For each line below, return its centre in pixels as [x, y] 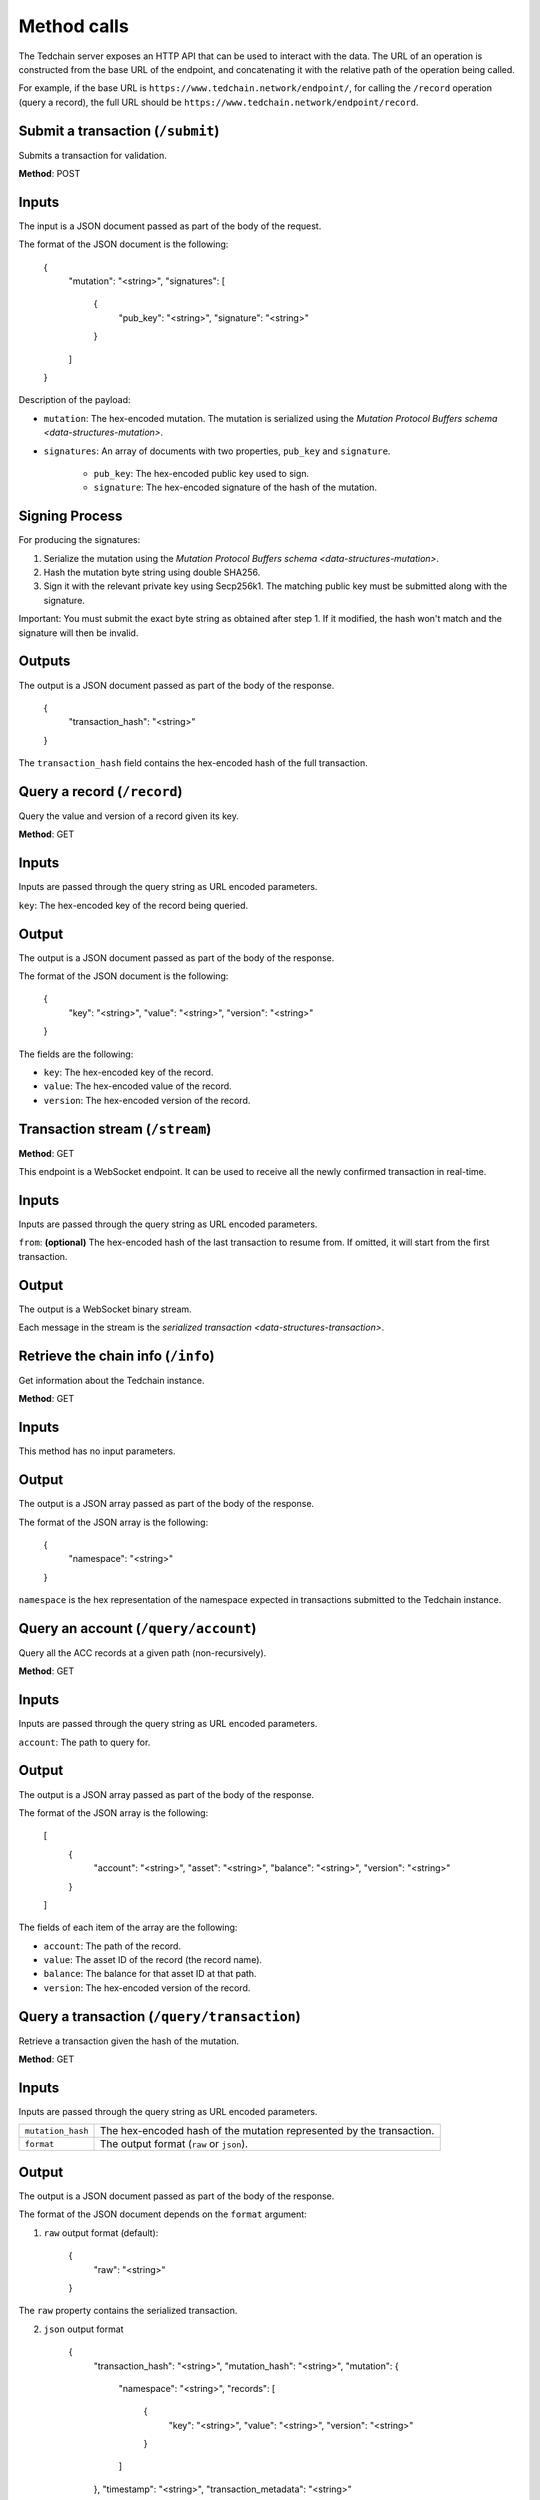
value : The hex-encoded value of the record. [137, 1086]
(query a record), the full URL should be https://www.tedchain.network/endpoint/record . [218, 102]
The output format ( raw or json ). [174, 2144]
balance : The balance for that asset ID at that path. [150, 1974]
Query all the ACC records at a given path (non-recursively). [142, 1652]
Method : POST [49, 174]
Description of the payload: [74, 400]
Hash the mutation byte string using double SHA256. [152, 572]
